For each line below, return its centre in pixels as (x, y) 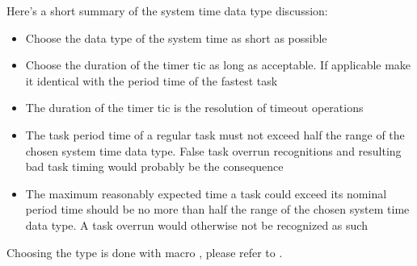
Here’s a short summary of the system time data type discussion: (167, 10)
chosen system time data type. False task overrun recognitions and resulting (213, 150)
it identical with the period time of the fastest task (152, 80)
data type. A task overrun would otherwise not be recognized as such (196, 224)
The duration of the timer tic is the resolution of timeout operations (194, 108)
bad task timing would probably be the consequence (154, 166)
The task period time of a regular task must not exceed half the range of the (215, 134)
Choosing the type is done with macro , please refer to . (145, 252)
